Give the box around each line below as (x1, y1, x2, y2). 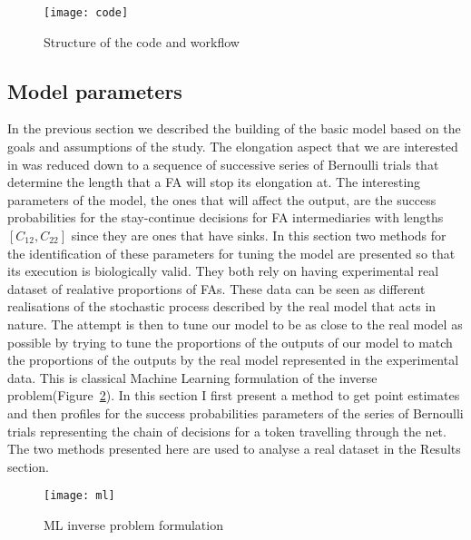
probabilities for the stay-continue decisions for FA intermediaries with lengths (7, 208, 444, 227)
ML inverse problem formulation (44, 515, 223, 534)
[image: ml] (44, 489, 115, 503)
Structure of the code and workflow (44, 32, 240, 51)
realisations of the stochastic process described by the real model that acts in (7, 297, 437, 316)
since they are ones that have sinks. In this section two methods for (71, 226, 446, 245)
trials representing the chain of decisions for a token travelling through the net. (7, 421, 446, 440)
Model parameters (7, 76, 182, 104)
